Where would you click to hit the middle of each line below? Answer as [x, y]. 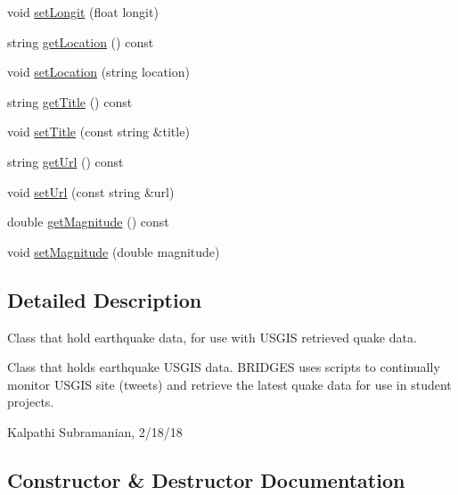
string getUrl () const [65, 161]
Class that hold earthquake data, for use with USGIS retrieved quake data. [212, 337]
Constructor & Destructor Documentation [206, 479]
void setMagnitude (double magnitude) [114, 251]
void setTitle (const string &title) [98, 132]
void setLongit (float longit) [83, 12]
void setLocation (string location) [98, 72]
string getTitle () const [70, 101]
